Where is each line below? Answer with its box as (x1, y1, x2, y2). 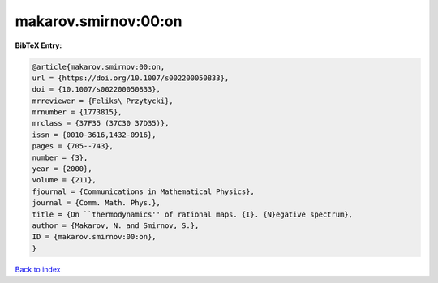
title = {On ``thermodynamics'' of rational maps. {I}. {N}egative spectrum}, (32, 209, 353, 219)
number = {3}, (32, 152, 88, 162)
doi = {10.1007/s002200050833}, (32, 85, 161, 94)
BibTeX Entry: (15, 41, 62, 50)
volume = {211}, (32, 175, 97, 185)
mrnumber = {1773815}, (32, 108, 122, 117)
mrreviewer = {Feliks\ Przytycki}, (32, 96, 174, 105)
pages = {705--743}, (32, 142, 114, 151)
